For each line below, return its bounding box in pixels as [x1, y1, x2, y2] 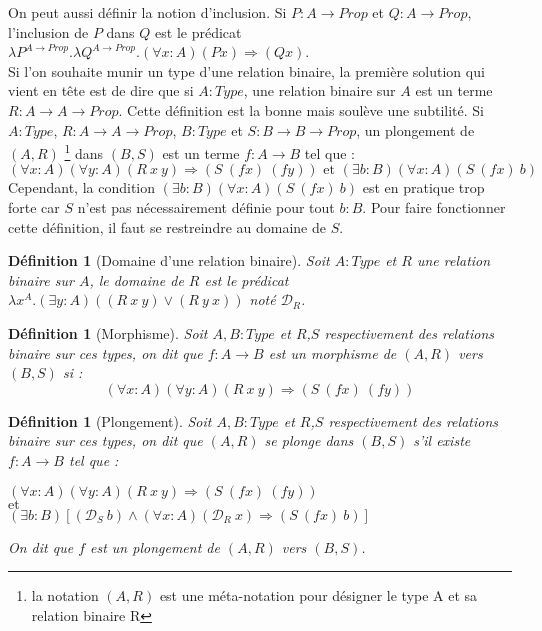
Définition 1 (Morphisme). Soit [8, 322, 208, 343]
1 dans [64, 140, 104, 163]
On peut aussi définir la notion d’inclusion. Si [8, 2, 287, 22]
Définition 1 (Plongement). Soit [8, 410, 212, 431]
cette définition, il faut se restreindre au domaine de [8, 216, 326, 237]
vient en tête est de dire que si [8, 80, 194, 101]
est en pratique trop [362, 177, 485, 198]
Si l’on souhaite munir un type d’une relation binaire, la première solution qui [8, 60, 485, 81]
